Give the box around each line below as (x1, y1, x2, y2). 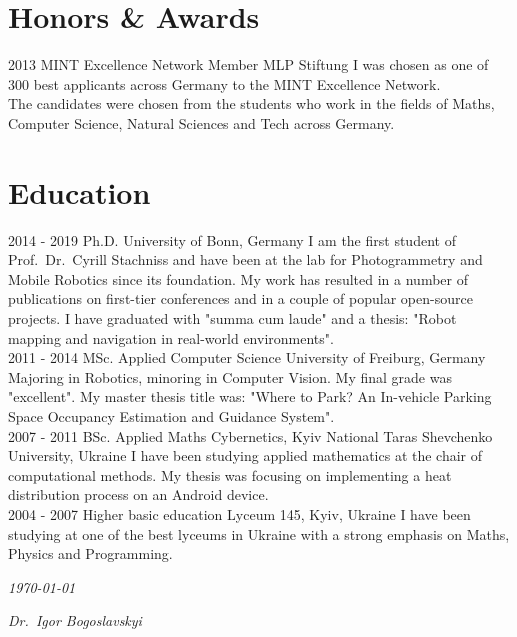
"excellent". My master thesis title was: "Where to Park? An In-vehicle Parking (8, 386, 492, 407)
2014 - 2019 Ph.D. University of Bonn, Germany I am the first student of (8, 229, 456, 250)
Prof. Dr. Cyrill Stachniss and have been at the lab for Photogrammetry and (8, 249, 483, 270)
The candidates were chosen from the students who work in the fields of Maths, (8, 93, 495, 114)
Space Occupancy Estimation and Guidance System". (8, 405, 335, 426)
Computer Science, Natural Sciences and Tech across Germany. (8, 112, 395, 133)
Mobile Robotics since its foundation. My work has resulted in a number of (8, 268, 468, 289)
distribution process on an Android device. (8, 484, 269, 505)
